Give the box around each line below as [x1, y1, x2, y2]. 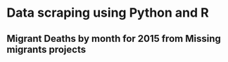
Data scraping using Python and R [6, 5, 209, 21]
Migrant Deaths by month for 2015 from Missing [6, 33, 221, 45]
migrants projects [6, 43, 86, 55]
